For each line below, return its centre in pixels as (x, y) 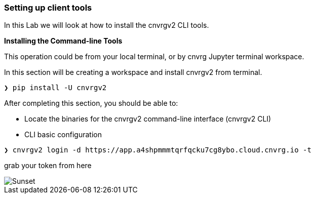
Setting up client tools (48, 8)
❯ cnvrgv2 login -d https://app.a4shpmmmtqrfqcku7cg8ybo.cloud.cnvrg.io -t (158, 150)
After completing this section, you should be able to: (91, 103)
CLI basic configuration (63, 135)
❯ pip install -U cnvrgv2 (55, 88)
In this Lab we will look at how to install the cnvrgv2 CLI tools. (107, 25)
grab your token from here (48, 166)
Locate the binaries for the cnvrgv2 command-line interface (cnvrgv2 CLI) (148, 119)
